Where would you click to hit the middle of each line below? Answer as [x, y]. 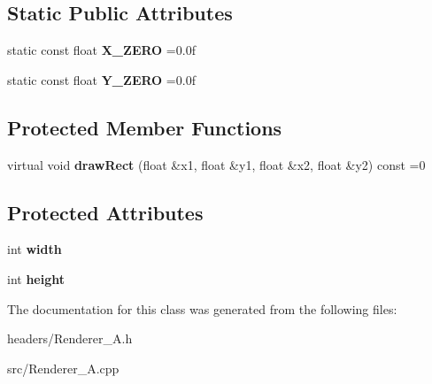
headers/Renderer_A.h [70, 338]
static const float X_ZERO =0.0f [101, 50]
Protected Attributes [105, 212]
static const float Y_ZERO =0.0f [101, 79]
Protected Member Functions [145, 127]
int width [35, 249]
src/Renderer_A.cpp [63, 368]
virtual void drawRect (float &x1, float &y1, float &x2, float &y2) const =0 [216, 164]
